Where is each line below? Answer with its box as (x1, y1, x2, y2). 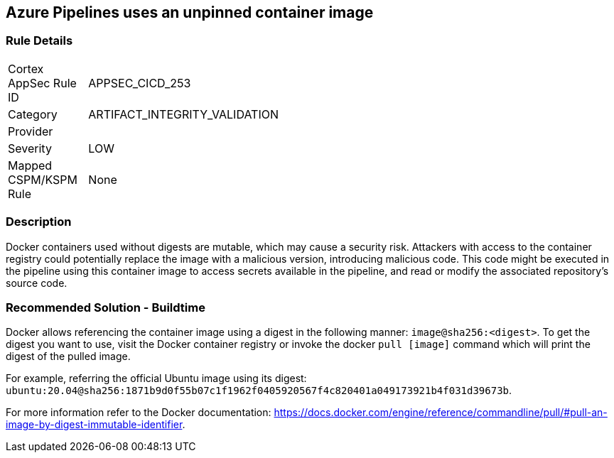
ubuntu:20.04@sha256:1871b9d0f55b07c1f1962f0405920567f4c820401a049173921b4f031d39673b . (6, 384, 512, 397)
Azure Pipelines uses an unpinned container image (6, 4, 374, 21)
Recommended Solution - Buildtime (6, 300, 205, 315)
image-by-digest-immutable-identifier (6, 418, 183, 431)
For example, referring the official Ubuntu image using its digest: (6, 372, 307, 385)
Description (6, 214, 72, 229)
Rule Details (6, 33, 73, 48)
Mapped (8, 158, 53, 173)
